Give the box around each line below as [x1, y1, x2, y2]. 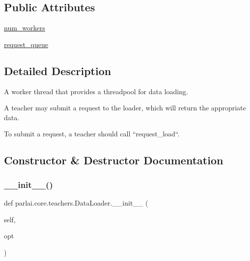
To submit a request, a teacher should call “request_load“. [4, 129, 180, 139]
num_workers [4, 23, 45, 33]
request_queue [4, 39, 48, 49]
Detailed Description [4, 63, 111, 78]
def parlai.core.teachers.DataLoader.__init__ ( [4, 197, 148, 208]
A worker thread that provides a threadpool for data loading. [4, 86, 188, 96]
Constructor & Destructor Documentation [4, 153, 223, 168]
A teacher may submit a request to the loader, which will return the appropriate [4, 103, 246, 113]
